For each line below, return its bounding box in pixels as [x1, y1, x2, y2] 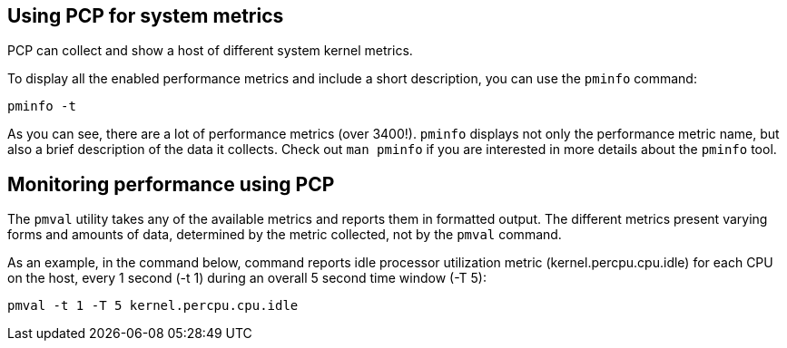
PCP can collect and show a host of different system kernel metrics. [7, 43, 413, 59]
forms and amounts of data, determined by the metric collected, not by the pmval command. [7, 227, 562, 243]
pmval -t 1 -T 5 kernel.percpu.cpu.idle [7, 298, 299, 314]
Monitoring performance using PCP [7, 172, 335, 196]
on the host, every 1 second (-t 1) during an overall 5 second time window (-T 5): [7, 270, 487, 286]
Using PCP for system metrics [7, 5, 284, 27]
